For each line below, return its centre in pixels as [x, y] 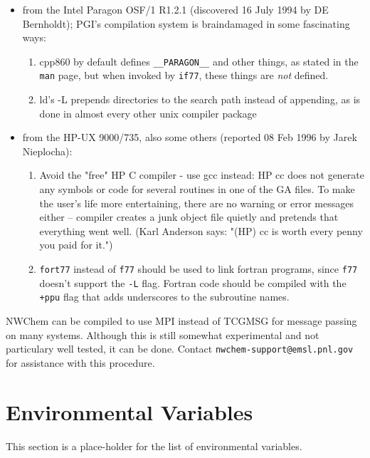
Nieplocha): [47, 151]
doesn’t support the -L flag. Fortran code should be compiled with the [193, 282]
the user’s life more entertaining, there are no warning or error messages [196, 203]
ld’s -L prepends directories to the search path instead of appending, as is [200, 99]
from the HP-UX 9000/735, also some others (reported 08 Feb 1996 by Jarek [190, 137]
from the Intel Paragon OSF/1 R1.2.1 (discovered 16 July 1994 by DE [175, 9]
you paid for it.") [76, 245]
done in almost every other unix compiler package [148, 113]
